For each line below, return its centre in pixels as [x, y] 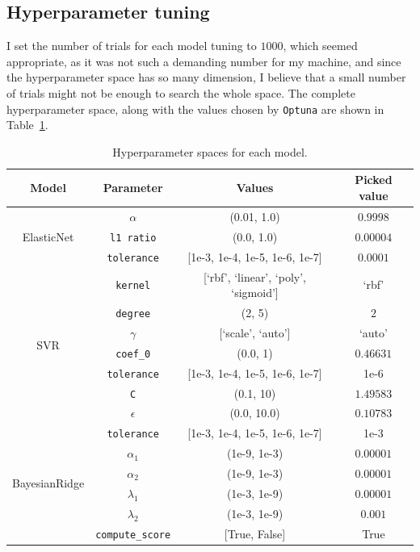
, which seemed [320, 46]
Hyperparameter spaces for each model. [210, 151]
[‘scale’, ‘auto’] [255, 332]
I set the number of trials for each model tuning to [132, 46]
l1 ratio [133, 238]
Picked [374, 180]
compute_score [133, 535]
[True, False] [255, 533]
